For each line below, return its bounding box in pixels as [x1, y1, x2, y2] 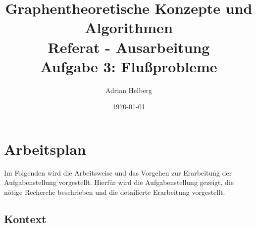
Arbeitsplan [4, 138, 86, 159]
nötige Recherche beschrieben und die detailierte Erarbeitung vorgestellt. [4, 187, 225, 197]
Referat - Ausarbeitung [48, 37, 210, 57]
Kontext [4, 211, 47, 226]
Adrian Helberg [105, 85, 153, 95]
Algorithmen [85, 17, 173, 38]
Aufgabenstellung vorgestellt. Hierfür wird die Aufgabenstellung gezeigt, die [4, 177, 234, 187]
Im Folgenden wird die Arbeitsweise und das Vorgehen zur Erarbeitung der [4, 167, 232, 178]
